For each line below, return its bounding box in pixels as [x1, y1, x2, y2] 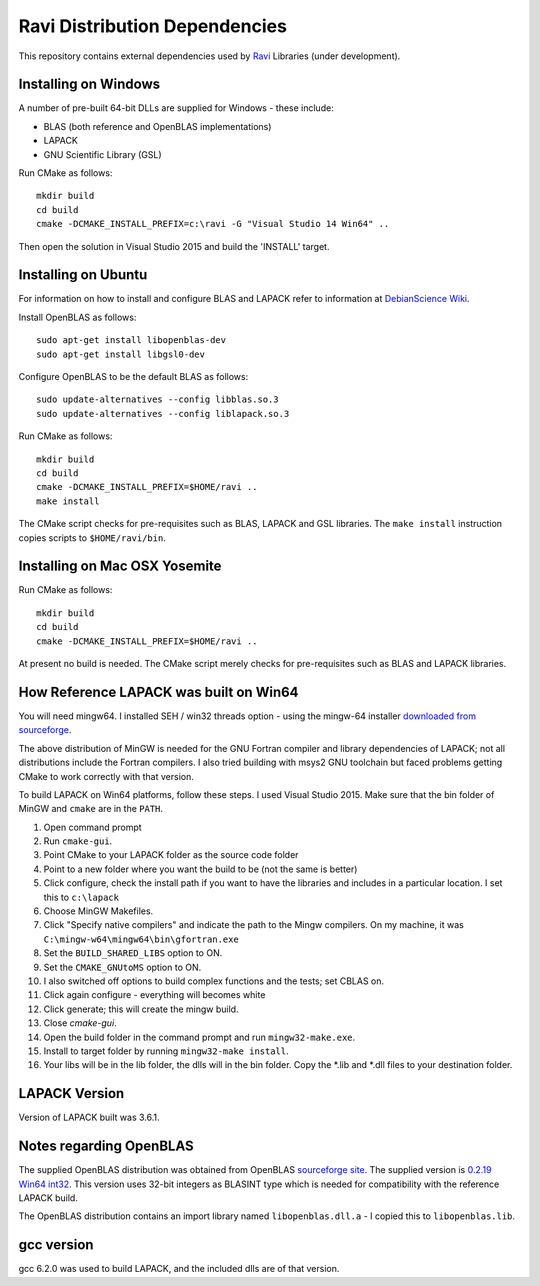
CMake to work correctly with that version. [18, 770, 194, 782]
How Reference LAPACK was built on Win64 [18, 683, 299, 700]
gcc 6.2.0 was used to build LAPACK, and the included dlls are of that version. [18, 1263, 340, 1275]
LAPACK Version [18, 1085, 125, 1102]
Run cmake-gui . [43, 835, 113, 847]
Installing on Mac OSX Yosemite [18, 558, 222, 575]
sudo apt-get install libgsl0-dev [36, 348, 205, 360]
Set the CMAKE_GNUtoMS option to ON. [43, 961, 202, 973]
